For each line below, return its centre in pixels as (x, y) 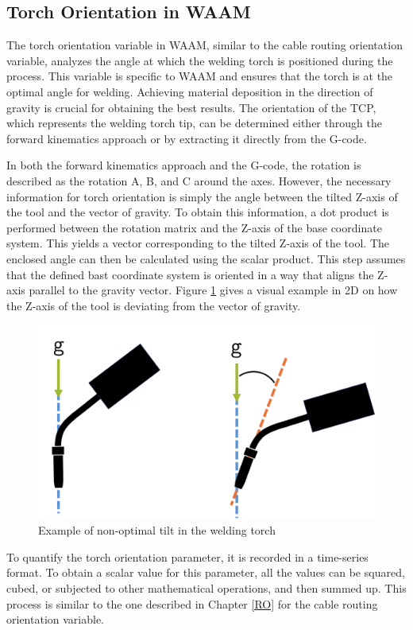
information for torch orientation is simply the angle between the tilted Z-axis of (202, 196)
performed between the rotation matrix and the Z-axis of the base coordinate (194, 227)
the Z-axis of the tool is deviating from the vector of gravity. (154, 305)
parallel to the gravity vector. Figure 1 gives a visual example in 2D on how (213, 290)
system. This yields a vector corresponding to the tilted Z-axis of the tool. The (198, 243)
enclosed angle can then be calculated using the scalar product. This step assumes (206, 258)
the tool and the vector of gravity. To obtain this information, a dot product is (198, 212)
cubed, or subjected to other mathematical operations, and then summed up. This (206, 587)
